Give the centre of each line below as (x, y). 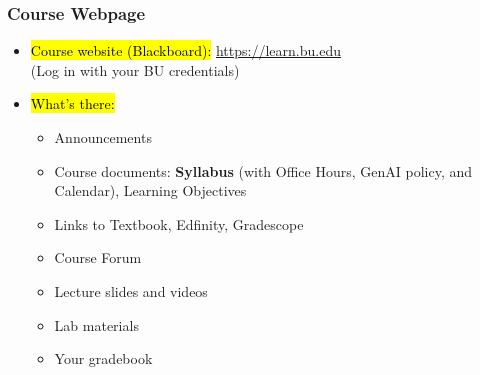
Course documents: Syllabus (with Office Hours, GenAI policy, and (263, 170)
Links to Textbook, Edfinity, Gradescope (179, 223)
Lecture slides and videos (131, 290)
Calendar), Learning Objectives (150, 190)
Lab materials (96, 324)
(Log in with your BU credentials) (135, 69)
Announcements (103, 137)
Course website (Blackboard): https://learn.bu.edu (185, 50)
